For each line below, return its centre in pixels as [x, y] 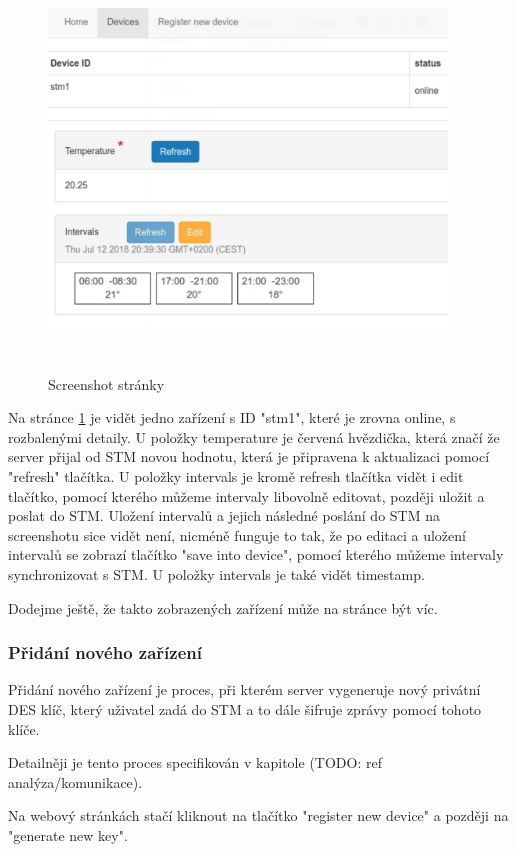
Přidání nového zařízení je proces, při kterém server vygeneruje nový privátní [244, 689]
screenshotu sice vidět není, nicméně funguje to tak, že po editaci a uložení [237, 534]
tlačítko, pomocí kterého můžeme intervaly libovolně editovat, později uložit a [246, 495]
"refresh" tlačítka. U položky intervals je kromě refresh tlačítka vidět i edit [236, 475]
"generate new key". [68, 834]
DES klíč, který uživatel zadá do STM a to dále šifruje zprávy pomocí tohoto [245, 708]
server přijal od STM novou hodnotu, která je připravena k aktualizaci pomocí [249, 456]
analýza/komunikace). [75, 781]
